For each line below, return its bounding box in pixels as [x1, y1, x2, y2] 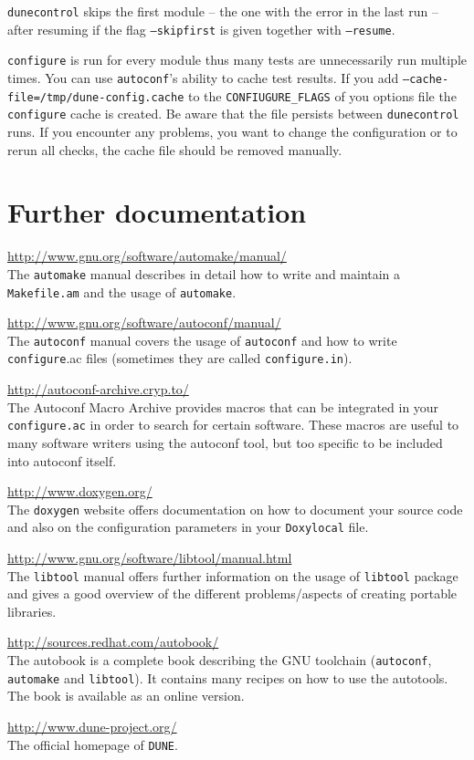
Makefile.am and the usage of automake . [7, 282, 237, 301]
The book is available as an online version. [7, 686, 245, 705]
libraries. [7, 601, 57, 620]
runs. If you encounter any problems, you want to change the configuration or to [7, 121, 458, 141]
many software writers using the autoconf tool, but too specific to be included [7, 432, 443, 452]
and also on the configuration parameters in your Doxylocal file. [7, 517, 369, 536]
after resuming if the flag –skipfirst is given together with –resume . [7, 19, 395, 38]
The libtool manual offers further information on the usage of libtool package [7, 566, 458, 585]
